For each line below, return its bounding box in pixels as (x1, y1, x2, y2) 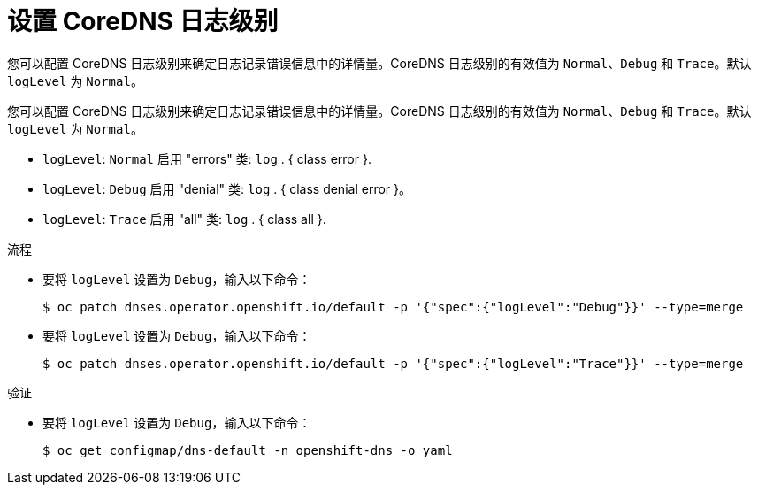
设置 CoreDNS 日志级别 (7, 6, 279, 36)
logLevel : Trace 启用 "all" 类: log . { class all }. (42, 211, 326, 227)
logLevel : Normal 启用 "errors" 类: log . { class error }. (42, 150, 371, 166)
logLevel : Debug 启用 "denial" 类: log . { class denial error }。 (42, 181, 411, 196)
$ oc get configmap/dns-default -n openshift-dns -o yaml (42, 442, 453, 457)
